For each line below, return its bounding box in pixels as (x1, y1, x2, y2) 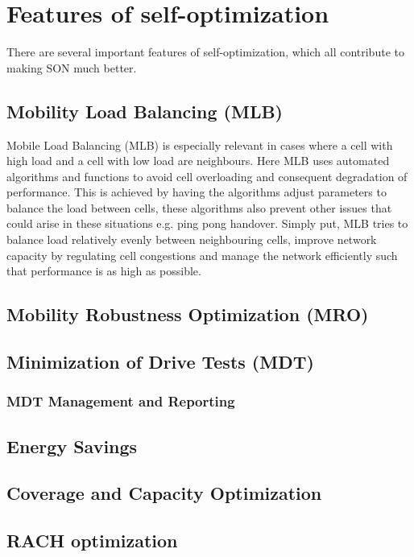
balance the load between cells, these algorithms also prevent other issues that (6, 199, 392, 216)
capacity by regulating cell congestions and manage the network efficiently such (6, 246, 398, 263)
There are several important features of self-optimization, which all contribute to (6, 43, 404, 60)
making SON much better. (6, 59, 137, 76)
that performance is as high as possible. (6, 262, 201, 279)
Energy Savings (6, 433, 138, 458)
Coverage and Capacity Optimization (6, 481, 322, 505)
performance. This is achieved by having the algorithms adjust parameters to (6, 184, 387, 200)
